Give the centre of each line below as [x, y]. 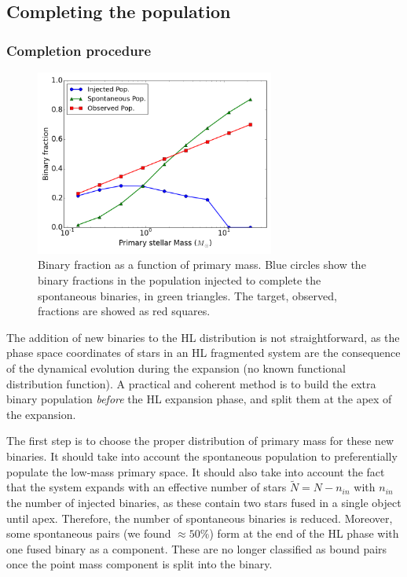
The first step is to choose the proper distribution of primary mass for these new [200, 441]
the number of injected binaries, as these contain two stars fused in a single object [204, 502]
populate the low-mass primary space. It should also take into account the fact [196, 471]
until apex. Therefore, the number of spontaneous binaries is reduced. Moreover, [200, 518]
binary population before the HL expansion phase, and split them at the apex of [199, 399]
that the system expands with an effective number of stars [147, 487]
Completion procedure [79, 50]
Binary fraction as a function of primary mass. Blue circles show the [202, 265]
